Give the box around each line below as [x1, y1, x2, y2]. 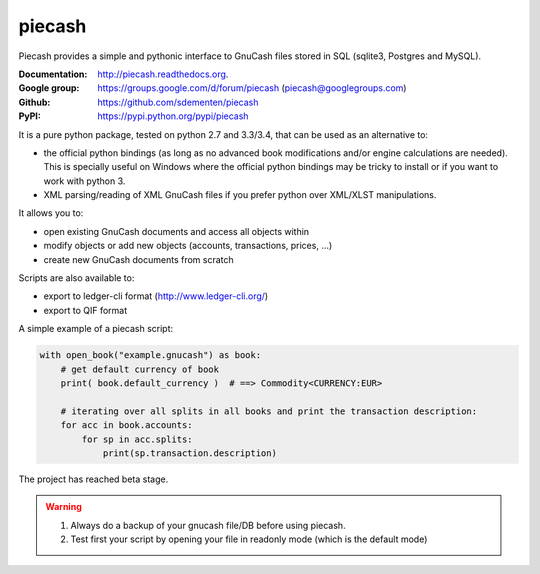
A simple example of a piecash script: [18, 323, 174, 335]
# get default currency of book [60, 363, 220, 375]
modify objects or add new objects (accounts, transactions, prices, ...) [43, 240, 333, 252]
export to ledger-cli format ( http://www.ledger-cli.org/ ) [43, 290, 269, 302]
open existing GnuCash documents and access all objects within [43, 225, 310, 237]
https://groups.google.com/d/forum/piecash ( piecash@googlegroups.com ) [97, 82, 407, 94]
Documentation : [18, 68, 88, 80]
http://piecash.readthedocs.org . [97, 68, 229, 80]
